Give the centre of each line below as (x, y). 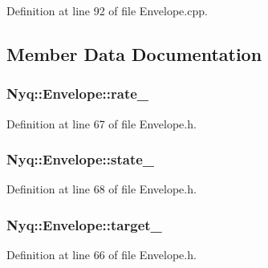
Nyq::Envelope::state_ (81, 159)
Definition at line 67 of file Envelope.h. (102, 123)
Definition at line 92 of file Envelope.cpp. (107, 10)
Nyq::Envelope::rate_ (78, 93)
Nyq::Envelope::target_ (84, 224)
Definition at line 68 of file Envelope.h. (102, 189)
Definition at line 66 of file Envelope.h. (102, 255)
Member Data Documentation (134, 53)
